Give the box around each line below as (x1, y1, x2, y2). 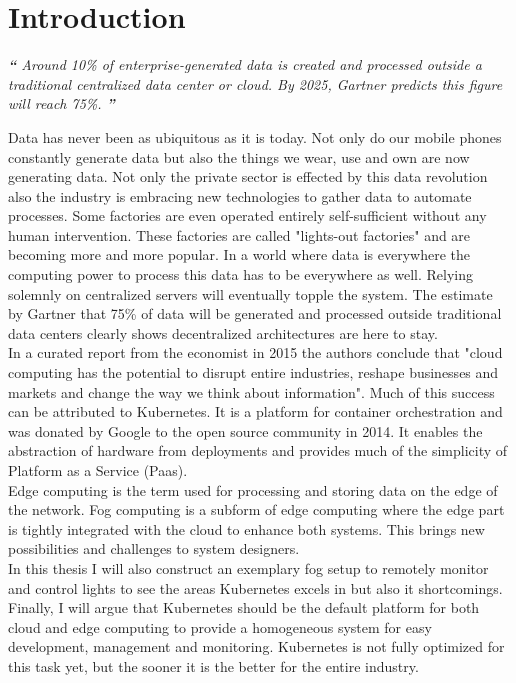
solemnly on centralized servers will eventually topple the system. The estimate (8, 283, 493, 304)
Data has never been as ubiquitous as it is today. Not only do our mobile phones (8, 126, 502, 147)
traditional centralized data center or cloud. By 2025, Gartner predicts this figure (8, 73, 503, 94)
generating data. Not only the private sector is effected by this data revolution (8, 166, 488, 187)
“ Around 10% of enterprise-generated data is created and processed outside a (8, 54, 482, 75)
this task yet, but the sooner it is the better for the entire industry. (8, 655, 419, 676)
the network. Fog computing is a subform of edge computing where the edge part (8, 499, 505, 520)
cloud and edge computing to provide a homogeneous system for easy (8, 616, 432, 637)
